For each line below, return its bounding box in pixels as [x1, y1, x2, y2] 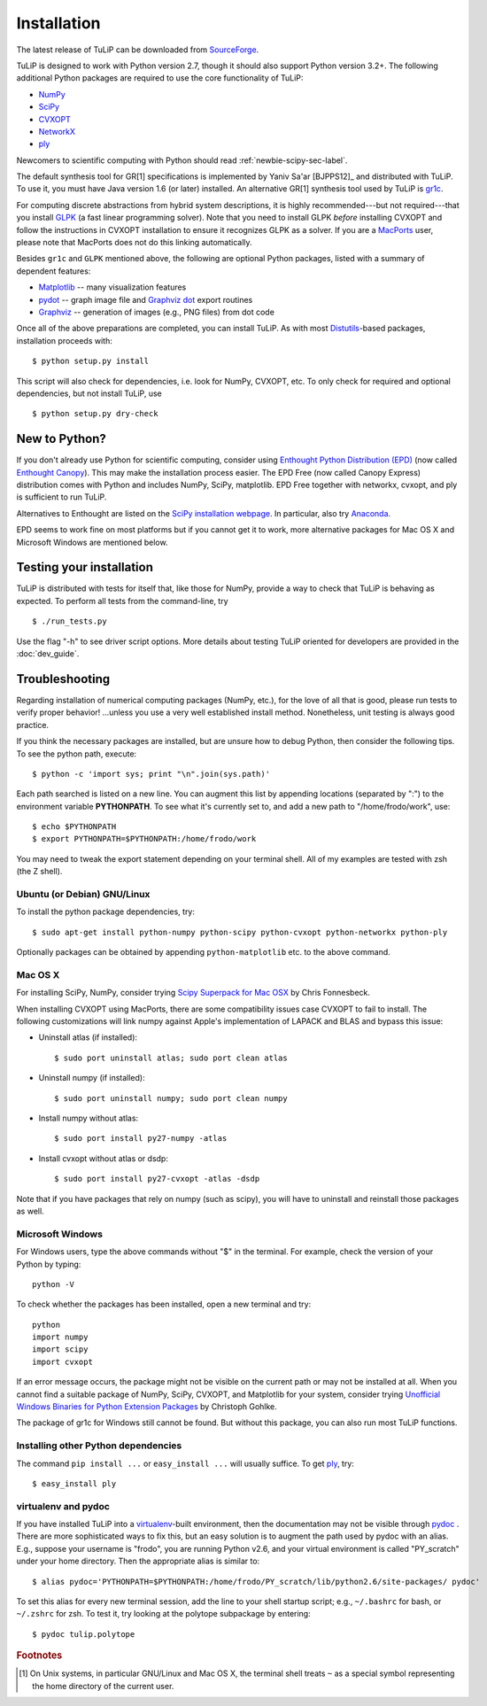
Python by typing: [16, 1259, 81, 1269]
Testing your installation [16, 560, 154, 575]
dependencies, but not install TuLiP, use [16, 388, 163, 399]
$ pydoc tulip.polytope [32, 1629, 135, 1639]
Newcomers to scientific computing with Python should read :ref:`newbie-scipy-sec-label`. [16, 155, 348, 166]
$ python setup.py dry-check [32, 408, 158, 419]
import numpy [32, 1332, 89, 1342]
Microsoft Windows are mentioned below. [16, 537, 168, 547]
